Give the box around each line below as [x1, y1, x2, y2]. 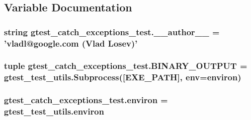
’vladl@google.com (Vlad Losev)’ [4, 37, 138, 49]
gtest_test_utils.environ [4, 105, 104, 118]
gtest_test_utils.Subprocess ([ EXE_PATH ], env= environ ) [4, 71, 242, 83]
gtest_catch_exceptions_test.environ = [4, 94, 168, 106]
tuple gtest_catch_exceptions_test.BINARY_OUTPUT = [4, 60, 248, 72]
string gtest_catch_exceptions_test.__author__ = [4, 25, 220, 38]
